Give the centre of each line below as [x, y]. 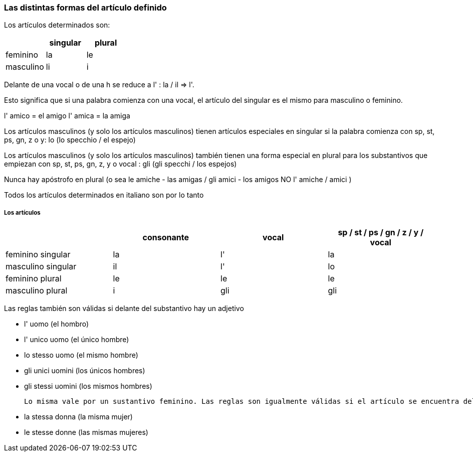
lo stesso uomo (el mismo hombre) [81, 355]
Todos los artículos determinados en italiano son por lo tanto [104, 195]
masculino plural [37, 291]
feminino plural [34, 279]
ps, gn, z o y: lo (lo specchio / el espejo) [70, 140]
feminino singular [38, 255]
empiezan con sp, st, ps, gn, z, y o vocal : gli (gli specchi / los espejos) [121, 164]
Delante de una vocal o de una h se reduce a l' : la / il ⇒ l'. [99, 85]
